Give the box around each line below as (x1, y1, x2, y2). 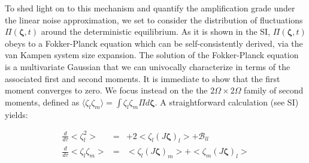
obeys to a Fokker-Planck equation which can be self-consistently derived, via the (5, 37, 303, 49)
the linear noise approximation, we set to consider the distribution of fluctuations (5, 13, 303, 26)
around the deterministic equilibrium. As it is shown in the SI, (41, 25, 271, 38)
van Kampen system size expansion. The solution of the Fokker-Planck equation (5, 49, 299, 61)
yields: (5, 108, 28, 120)
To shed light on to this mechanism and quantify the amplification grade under (5, 2, 295, 14)
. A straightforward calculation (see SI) (154, 95, 299, 108)
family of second (244, 84, 304, 96)
